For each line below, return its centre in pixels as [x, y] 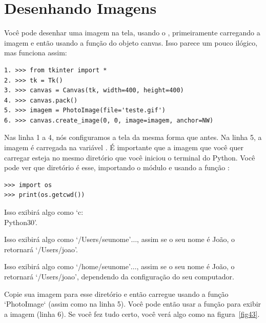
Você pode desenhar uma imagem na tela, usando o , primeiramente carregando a [132, 33]
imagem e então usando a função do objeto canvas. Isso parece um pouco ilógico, [131, 42]
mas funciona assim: [36, 53]
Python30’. [21, 222]
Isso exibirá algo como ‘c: [44, 212]
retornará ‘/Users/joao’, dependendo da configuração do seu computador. [119, 276]
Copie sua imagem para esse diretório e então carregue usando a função [116, 294]
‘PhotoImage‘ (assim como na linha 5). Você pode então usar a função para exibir [133, 304]
